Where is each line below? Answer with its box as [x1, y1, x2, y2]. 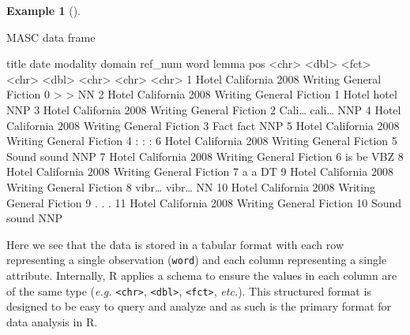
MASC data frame [6, 28, 96, 45]
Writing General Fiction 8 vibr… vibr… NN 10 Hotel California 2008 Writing [6, 178, 375, 195]
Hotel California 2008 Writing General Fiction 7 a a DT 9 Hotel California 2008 [6, 163, 393, 180]
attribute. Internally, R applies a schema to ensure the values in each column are [6, 266, 397, 283]
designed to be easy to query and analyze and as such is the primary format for [6, 298, 392, 315]
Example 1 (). [6, 2, 81, 18]
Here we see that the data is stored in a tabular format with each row [6, 236, 344, 252]
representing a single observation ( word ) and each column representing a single [6, 251, 387, 268]
